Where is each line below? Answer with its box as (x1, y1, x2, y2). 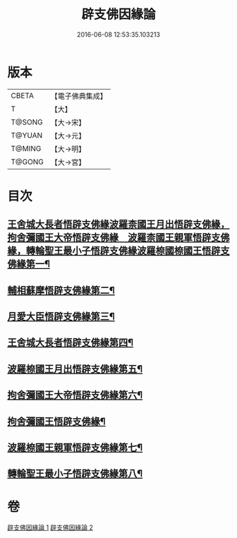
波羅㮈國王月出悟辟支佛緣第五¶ (7, 363, 143, 375)
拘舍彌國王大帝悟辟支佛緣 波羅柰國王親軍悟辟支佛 (7, 232, 230, 244)
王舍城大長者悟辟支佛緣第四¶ (7, 337, 134, 349)
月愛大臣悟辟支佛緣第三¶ (7, 311, 115, 323)
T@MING (11, 143, 42, 153)
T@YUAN (11, 130, 43, 140)
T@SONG (11, 117, 44, 127)
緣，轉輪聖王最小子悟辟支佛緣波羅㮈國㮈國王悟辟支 (7, 245, 230, 257)
